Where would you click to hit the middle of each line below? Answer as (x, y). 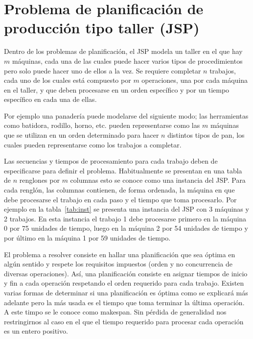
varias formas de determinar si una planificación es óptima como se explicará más (126, 292)
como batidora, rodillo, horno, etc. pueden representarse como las (102, 125)
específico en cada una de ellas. (50, 99)
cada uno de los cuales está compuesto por (68, 80)
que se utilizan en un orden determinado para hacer (81, 135)
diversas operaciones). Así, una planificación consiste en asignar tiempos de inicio (126, 273)
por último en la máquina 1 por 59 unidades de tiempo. (87, 238)
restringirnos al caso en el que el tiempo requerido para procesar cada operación (124, 321)
